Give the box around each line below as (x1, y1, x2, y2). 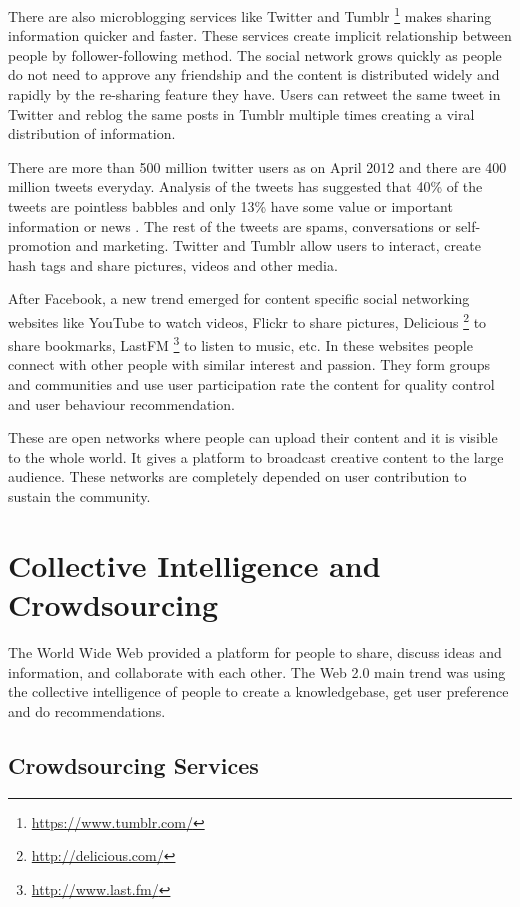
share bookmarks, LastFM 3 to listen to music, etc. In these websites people (8, 332, 473, 355)
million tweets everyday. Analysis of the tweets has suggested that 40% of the (8, 176, 483, 197)
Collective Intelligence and (8, 544, 381, 585)
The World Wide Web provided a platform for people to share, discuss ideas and (8, 641, 502, 662)
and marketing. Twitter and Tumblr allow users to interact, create (75, 235, 481, 256)
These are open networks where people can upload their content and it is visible (8, 427, 498, 448)
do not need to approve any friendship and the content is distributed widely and (8, 64, 500, 85)
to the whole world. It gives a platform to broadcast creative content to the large (8, 446, 504, 467)
